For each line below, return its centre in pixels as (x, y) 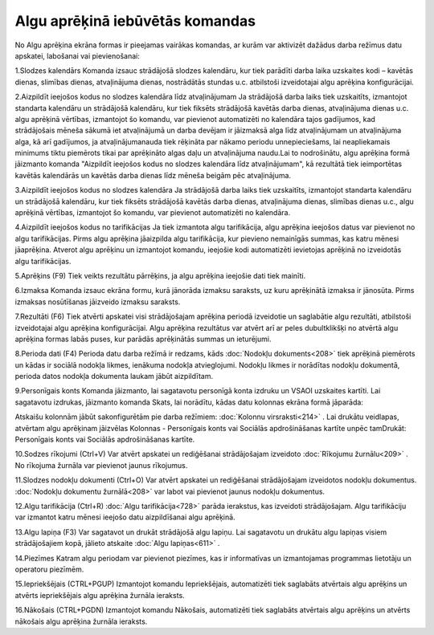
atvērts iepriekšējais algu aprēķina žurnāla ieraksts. (100, 595)
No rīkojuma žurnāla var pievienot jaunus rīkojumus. (101, 465)
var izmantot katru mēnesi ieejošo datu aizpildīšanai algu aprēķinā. (125, 517)
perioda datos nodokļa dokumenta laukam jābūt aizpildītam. (114, 377)
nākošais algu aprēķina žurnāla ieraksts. (81, 621)
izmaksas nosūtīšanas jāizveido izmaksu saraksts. (98, 302)
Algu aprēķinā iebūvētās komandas (135, 21)
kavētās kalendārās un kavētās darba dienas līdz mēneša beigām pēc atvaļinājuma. (153, 175)
